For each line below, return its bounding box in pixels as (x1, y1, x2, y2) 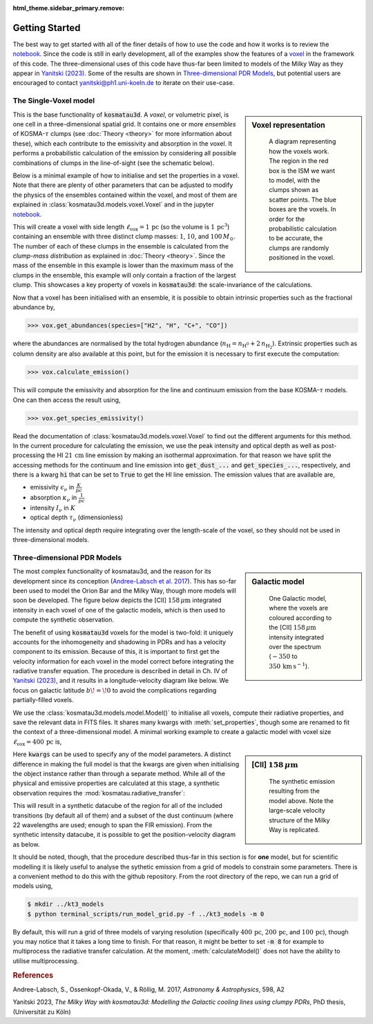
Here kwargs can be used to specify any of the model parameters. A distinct (12, 750, 231, 759)
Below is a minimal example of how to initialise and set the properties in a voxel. (12, 171, 240, 180)
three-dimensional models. (12, 536, 90, 544)
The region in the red (269, 157, 329, 165)
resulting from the (269, 787, 321, 795)
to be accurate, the (269, 234, 323, 242)
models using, (12, 882, 53, 890)
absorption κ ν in (30, 494, 77, 503)
